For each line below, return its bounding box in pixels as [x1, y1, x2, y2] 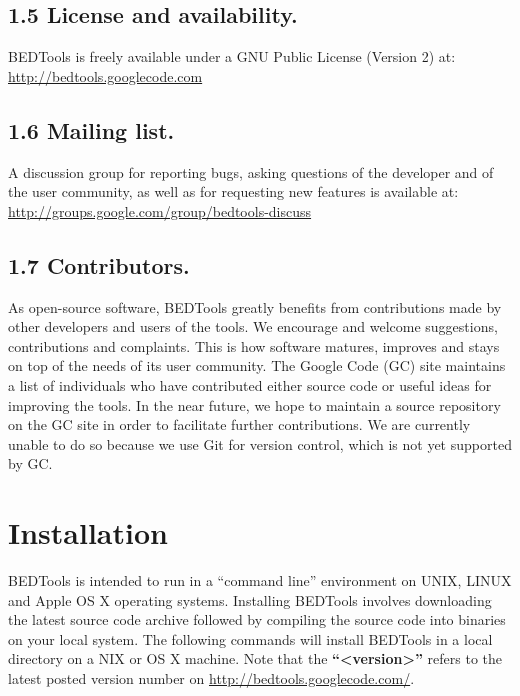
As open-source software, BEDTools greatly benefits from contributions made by [8, 296, 502, 317]
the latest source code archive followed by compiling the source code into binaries [8, 609, 506, 630]
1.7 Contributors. [8, 249, 190, 280]
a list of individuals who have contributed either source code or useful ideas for [8, 374, 492, 395]
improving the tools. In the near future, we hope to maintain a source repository [8, 394, 501, 415]
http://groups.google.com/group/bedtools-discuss [8, 200, 312, 221]
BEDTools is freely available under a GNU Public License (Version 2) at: [8, 46, 456, 67]
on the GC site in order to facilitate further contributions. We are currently [8, 414, 471, 435]
